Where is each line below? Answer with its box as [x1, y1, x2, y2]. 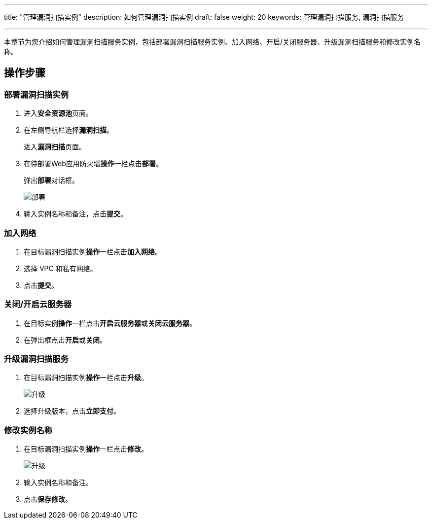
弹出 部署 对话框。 [24, 176, 79, 185]
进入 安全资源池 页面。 [24, 109, 93, 118]
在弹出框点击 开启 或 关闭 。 [24, 335, 107, 344]
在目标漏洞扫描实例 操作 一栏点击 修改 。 [24, 445, 148, 453]
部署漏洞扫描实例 [4, 89, 69, 100]
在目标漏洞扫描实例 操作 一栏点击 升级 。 [24, 373, 148, 382]
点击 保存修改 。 [24, 495, 72, 504]
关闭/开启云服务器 [4, 299, 72, 310]
